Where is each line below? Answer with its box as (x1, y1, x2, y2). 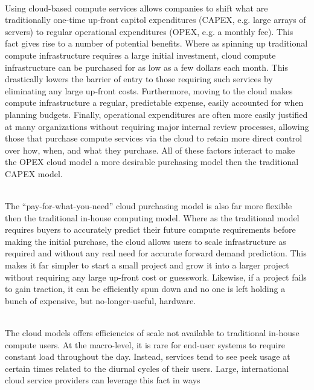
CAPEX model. (5, 167, 63, 180)
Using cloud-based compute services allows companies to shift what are (5, 1, 268, 14)
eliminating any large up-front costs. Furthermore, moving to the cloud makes (5, 84, 293, 97)
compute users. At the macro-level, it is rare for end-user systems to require (5, 338, 285, 351)
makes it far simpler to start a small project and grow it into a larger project (5, 259, 289, 271)
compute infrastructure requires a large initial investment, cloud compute (5, 48, 276, 61)
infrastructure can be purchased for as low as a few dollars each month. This (5, 60, 288, 73)
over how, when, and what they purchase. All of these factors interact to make (5, 143, 295, 156)
